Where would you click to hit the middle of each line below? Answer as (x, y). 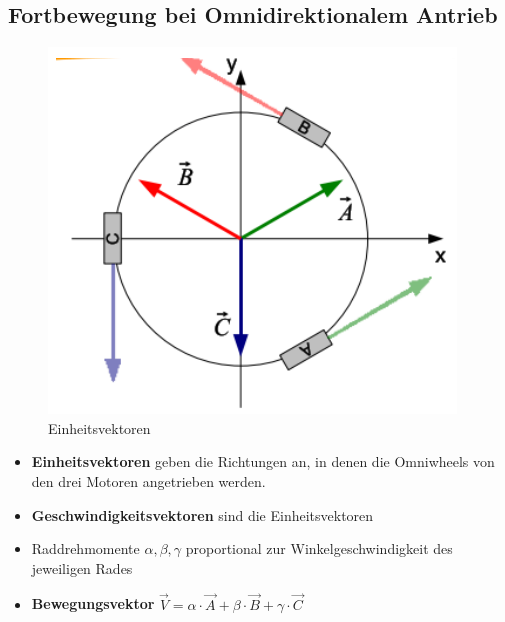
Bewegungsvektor (93, 603)
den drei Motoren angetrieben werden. (148, 480)
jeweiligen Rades (82, 567)
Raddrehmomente (85, 548)
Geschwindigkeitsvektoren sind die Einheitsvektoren (202, 514)
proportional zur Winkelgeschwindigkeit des (319, 548)
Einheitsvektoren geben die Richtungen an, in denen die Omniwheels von (263, 461)
